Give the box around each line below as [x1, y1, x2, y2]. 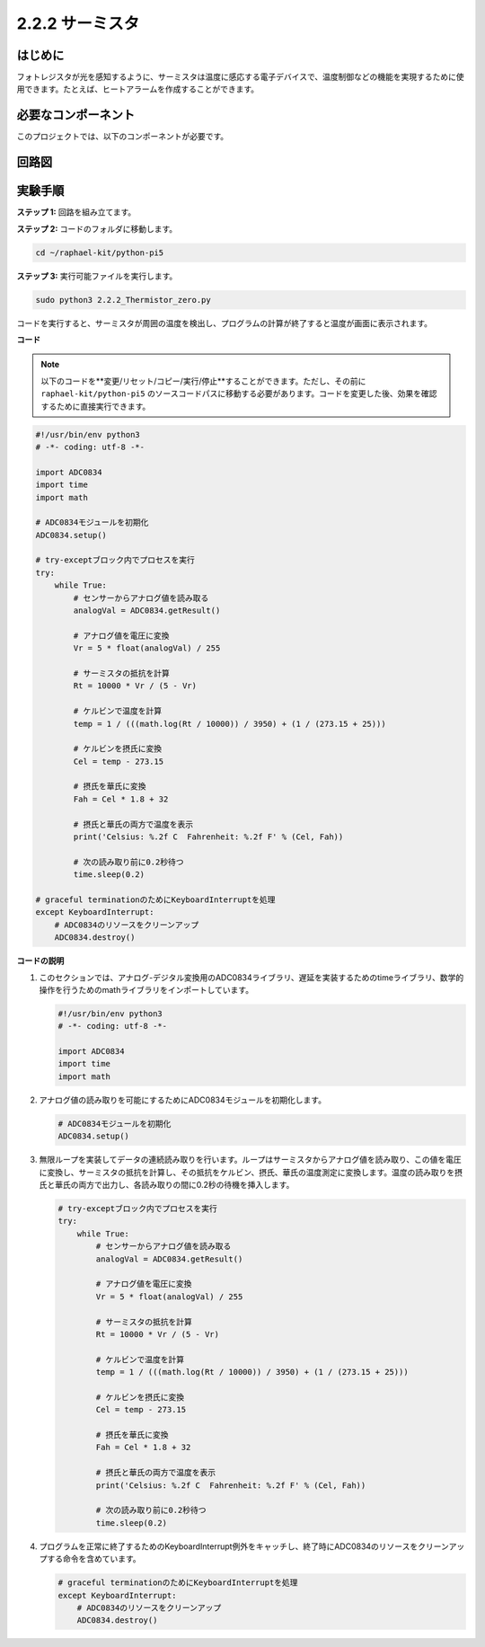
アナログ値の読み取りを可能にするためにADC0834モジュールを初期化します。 [39, 1094, 327, 1105]
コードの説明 [16, 955, 65, 966]
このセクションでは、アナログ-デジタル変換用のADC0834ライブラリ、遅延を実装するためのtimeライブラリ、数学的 [39, 971, 464, 983]
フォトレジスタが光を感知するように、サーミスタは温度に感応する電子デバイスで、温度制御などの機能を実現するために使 [16, 72, 464, 83]
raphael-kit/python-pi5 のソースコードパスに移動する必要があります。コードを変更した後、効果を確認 [40, 388, 437, 399]
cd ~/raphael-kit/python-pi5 [35, 247, 164, 258]
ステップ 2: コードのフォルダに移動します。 [16, 223, 178, 234]
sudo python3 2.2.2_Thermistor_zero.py [35, 295, 211, 305]
